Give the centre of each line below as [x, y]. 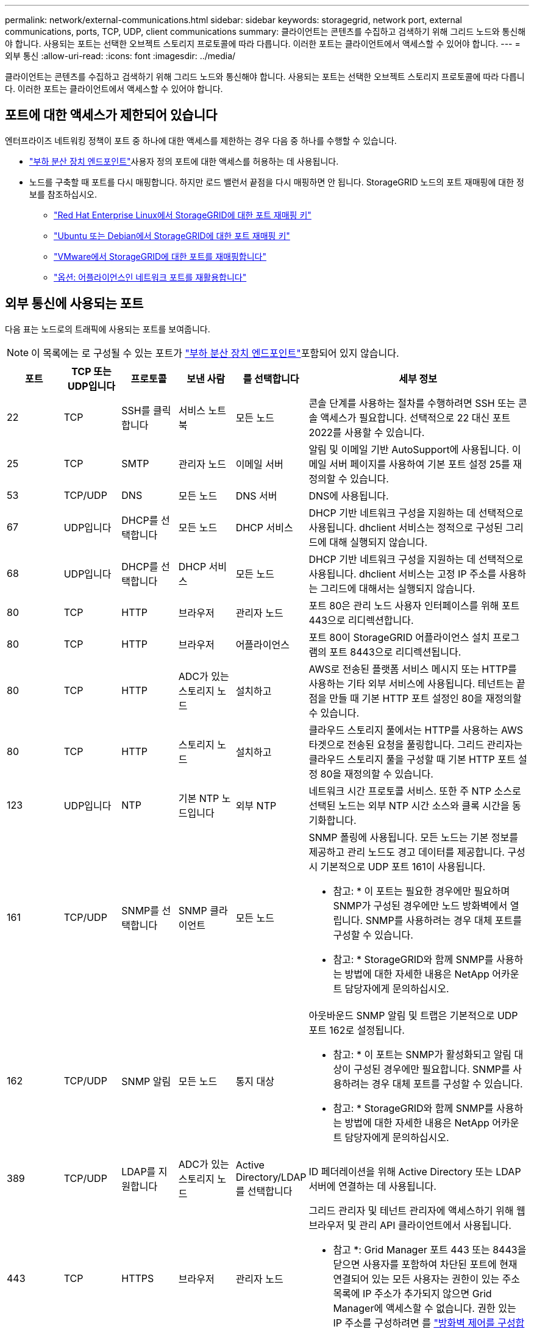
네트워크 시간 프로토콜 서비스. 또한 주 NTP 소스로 [415, 791]
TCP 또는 [91, 371]
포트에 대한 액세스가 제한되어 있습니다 [111, 115]
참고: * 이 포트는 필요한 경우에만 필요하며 [422, 891]
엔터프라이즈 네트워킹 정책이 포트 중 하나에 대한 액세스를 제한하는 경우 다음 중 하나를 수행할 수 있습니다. [201, 140]
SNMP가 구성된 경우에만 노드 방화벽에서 [420, 905]
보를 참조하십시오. [63, 194]
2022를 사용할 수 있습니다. [367, 432]
